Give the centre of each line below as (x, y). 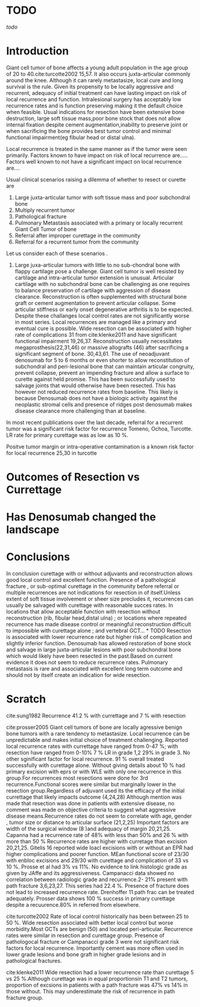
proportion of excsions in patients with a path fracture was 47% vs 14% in (97, 985)
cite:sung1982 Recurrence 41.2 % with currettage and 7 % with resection (96, 716)
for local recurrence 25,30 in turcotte (52, 453)
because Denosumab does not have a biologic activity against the (96, 398)
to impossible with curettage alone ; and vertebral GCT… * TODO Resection (99, 631)
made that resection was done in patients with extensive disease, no (90, 803)
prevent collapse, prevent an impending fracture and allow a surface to (102, 372)
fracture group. (25, 998)
